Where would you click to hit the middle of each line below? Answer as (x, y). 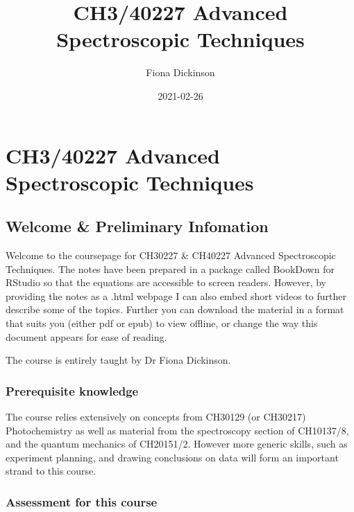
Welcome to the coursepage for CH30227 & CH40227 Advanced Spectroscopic (171, 255)
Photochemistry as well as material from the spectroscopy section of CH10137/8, (177, 430)
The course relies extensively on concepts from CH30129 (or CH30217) (156, 417)
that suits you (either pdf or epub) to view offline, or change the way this (162, 323)
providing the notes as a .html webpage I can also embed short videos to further (176, 295)
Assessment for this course (82, 501)
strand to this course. (51, 471)
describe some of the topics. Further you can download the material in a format (175, 309)
